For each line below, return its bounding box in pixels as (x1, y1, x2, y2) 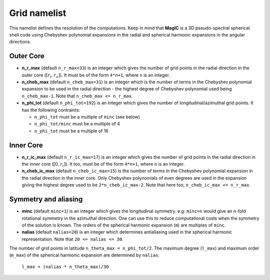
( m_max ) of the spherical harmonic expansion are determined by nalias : (9, 252, 160, 258)
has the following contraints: (21, 107, 80, 113)
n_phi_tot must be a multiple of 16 (34, 128, 108, 134)
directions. (9, 39, 31, 45)
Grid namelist (9, 7, 66, 18)
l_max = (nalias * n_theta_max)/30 (21, 264, 109, 270)
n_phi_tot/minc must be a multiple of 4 (34, 121, 120, 127)
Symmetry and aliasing (9, 195, 83, 204)
